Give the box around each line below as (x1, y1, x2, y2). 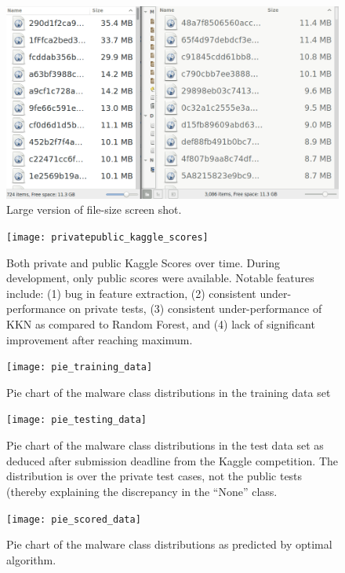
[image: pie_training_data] (6, 362, 153, 373)
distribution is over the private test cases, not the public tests (6, 468, 303, 484)
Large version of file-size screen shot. (6, 201, 182, 218)
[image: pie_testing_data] (6, 414, 147, 426)
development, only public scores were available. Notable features (6, 270, 314, 286)
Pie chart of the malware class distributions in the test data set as (6, 437, 324, 454)
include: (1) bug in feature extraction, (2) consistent (6, 285, 256, 301)
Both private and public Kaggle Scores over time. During (6, 254, 281, 270)
